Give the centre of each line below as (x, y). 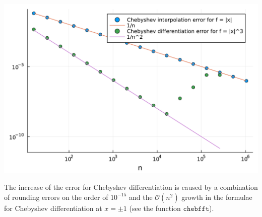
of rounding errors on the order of (56, 197)
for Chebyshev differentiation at (53, 208)
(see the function (155, 208)
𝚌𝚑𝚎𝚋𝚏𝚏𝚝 (196, 209)
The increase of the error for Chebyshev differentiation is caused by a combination (131, 187)
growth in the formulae (217, 197)
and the (141, 197)
